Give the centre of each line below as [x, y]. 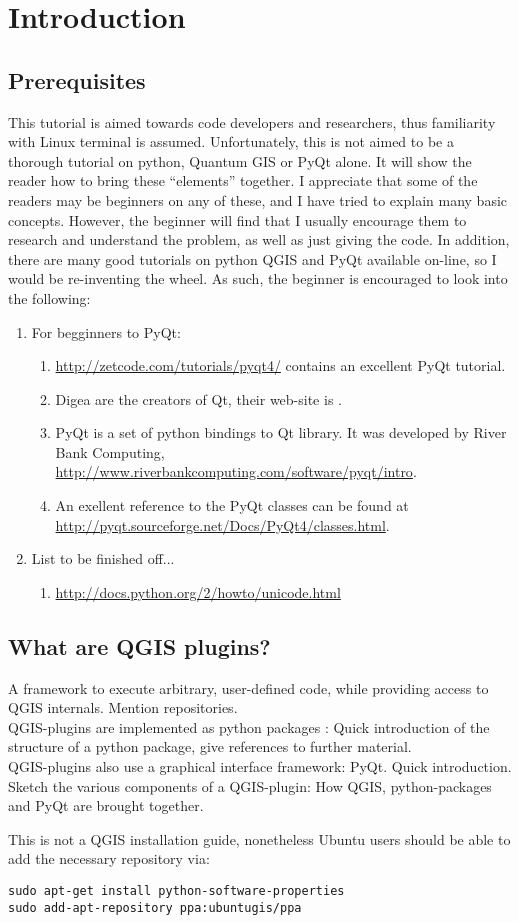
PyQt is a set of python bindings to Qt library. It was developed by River [281, 432]
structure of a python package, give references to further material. [210, 746]
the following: [49, 297]
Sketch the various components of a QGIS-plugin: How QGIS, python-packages [250, 785]
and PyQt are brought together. [106, 805]
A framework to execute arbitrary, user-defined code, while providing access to [248, 687]
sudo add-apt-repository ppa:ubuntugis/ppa [155, 907]
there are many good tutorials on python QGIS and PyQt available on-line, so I [252, 258]
